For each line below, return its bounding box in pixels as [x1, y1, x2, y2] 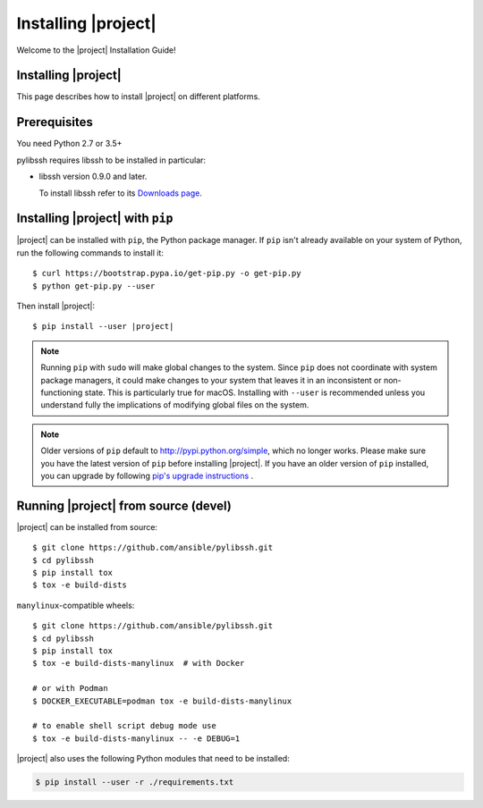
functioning [40, 387, 83, 398]
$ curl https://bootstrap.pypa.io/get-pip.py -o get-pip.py [32, 268, 301, 279]
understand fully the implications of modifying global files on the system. [40, 400, 309, 410]
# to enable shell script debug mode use [32, 720, 216, 731]
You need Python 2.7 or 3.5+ [16, 139, 123, 149]
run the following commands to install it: [16, 247, 165, 258]
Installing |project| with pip [16, 211, 174, 226]
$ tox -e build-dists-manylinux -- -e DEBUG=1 [32, 733, 241, 744]
